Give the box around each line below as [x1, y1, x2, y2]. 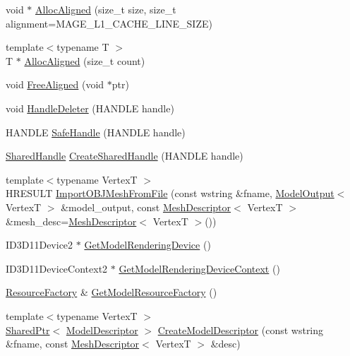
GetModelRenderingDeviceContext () [119, 261, 280, 275]
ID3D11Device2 [6, 237, 73, 252]
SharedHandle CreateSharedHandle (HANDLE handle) [6, 148, 243, 163]
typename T [56, 40, 109, 54]
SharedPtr [6, 322, 50, 337]
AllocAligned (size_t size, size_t [35, 2, 176, 16]
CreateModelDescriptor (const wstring [157, 322, 324, 337]
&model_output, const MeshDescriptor [61, 199, 231, 214]
